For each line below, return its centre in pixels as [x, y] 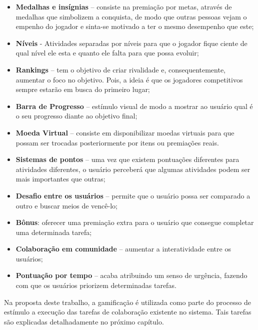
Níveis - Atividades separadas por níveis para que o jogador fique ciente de [131, 43]
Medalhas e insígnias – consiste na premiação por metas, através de [124, 6]
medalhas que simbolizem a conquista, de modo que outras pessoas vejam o [131, 16]
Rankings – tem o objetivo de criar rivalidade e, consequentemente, [121, 69]
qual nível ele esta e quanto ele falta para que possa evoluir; [107, 53]
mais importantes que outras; [60, 179]
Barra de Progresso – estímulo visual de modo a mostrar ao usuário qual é [134, 106]
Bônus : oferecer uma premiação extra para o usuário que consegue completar [135, 222]
